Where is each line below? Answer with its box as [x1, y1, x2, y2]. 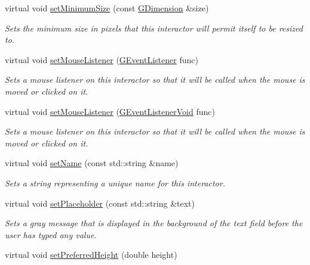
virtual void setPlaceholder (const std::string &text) [5, 197, 195, 209]
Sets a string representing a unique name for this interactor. [5, 176, 225, 189]
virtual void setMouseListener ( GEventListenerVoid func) [5, 105, 215, 117]
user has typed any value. [5, 228, 97, 241]
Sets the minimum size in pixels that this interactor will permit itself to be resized [5, 21, 303, 34]
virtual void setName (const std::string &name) [5, 157, 179, 169]
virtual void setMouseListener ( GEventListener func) [5, 53, 198, 66]
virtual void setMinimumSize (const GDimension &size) [5, 2, 209, 14]
